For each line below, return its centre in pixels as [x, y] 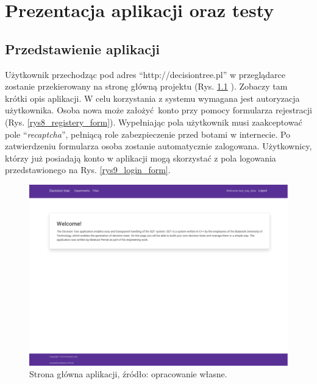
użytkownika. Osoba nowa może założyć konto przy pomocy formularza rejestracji [158, 110]
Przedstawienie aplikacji [82, 48]
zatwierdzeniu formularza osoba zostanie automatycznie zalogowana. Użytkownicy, [158, 146]
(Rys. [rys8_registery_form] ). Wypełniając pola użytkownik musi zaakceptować [154, 122]
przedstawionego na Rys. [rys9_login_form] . [88, 170]
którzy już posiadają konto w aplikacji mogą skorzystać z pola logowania [141, 158]
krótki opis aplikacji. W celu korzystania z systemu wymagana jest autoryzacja [152, 98]
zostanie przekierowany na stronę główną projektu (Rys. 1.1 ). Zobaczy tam [146, 86]
